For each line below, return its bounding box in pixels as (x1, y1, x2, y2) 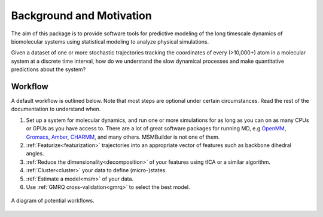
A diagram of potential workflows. (11, 197, 95, 204)
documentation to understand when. (11, 105, 101, 113)
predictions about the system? (11, 66, 86, 73)
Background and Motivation (11, 9, 152, 22)
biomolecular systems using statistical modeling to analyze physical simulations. (11, 38, 209, 45)
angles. (26, 150, 44, 157)
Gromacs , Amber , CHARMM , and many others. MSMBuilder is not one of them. (26, 133, 220, 140)
